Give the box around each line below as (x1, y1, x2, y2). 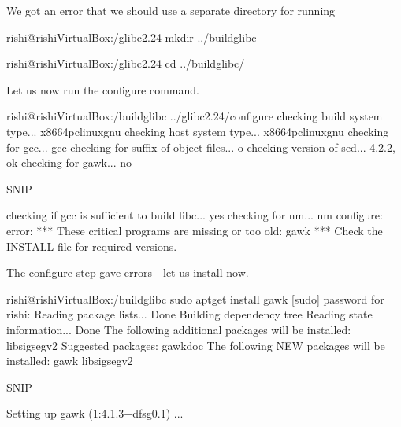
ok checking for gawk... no (6, 154, 132, 171)
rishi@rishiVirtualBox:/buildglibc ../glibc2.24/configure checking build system (6, 108, 383, 124)
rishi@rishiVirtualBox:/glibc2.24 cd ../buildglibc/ (6, 55, 245, 72)
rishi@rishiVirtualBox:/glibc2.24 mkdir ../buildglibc (6, 28, 257, 45)
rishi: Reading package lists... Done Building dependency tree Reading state (6, 306, 373, 322)
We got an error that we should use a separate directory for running (6, 2, 336, 18)
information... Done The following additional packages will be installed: (6, 321, 351, 337)
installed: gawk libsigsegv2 (6, 352, 133, 369)
